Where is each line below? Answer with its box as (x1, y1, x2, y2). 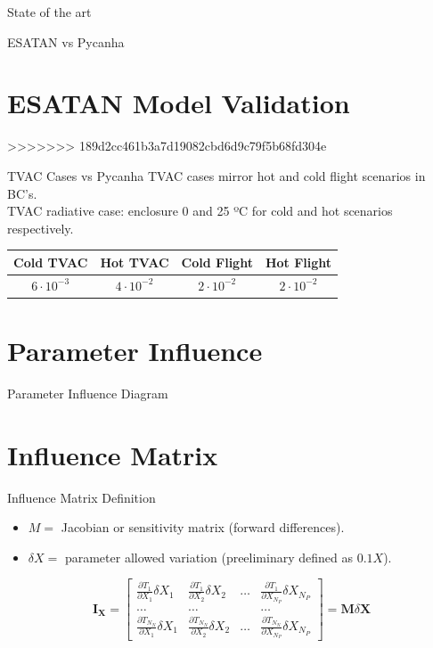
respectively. (7, 218, 74, 237)
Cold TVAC (13, 252, 88, 271)
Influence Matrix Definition (7, 488, 156, 506)
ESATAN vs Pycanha (7, 32, 125, 51)
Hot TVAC (100, 252, 169, 271)
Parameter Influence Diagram (7, 383, 168, 402)
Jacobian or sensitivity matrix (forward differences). (61, 518, 345, 537)
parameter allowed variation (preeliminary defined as (64, 547, 353, 566)
